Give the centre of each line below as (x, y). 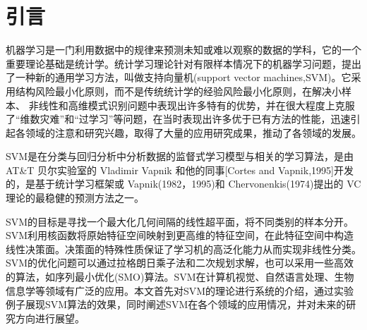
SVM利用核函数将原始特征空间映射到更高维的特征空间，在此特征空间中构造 (180, 235)
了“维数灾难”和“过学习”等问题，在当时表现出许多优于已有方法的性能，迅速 (178, 119)
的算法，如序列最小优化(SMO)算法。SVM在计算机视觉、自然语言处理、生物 (180, 277)
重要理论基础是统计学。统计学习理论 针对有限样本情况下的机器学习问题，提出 (183, 63)
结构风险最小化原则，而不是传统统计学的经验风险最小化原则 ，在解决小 (178, 91)
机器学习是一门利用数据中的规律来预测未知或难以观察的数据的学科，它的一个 (183, 50)
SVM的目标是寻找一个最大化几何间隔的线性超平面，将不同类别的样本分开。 (180, 221)
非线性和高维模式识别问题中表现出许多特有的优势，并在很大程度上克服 (192, 105)
